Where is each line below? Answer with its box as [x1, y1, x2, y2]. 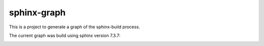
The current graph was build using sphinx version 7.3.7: [9, 33, 121, 38]
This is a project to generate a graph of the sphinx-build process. [9, 24, 140, 30]
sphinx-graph [9, 7, 66, 18]
